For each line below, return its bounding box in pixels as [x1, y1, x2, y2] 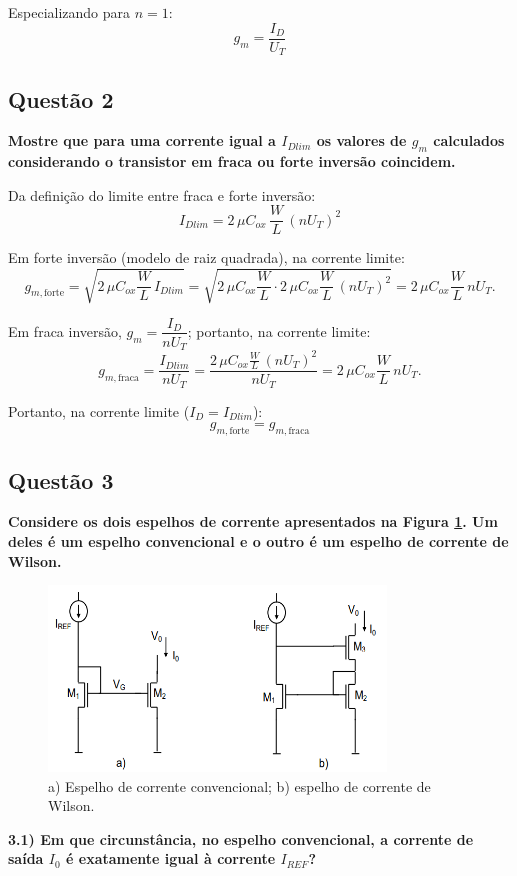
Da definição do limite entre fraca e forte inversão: [8, 184, 316, 205]
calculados [433, 130, 505, 151]
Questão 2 [8, 83, 114, 114]
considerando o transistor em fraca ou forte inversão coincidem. [8, 151, 456, 172]
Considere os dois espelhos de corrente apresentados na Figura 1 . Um [8, 511, 498, 532]
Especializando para [8, 2, 131, 22]
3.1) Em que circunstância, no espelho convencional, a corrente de [8, 828, 474, 849]
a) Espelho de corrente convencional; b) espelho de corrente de [48, 775, 431, 796]
